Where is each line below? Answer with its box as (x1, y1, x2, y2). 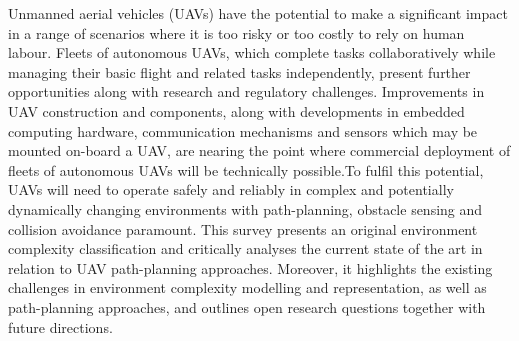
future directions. (8, 316, 113, 337)
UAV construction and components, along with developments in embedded (8, 100, 465, 121)
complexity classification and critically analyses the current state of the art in (8, 238, 483, 259)
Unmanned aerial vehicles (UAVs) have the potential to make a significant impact (8, 3, 508, 23)
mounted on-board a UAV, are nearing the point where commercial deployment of (8, 140, 511, 161)
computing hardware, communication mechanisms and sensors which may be (8, 120, 478, 141)
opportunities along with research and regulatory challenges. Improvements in (8, 81, 485, 102)
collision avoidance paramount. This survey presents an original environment (8, 218, 478, 239)
